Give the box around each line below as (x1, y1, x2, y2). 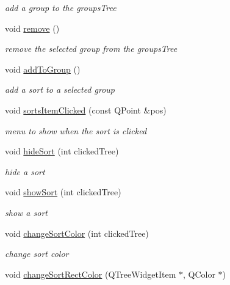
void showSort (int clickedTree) (5, 186, 121, 198)
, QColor (182, 267, 215, 280)
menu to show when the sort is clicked (5, 124, 147, 137)
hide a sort (5, 165, 45, 178)
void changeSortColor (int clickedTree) (5, 226, 149, 239)
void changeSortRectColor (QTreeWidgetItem (5, 267, 176, 280)
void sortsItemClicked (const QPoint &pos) (5, 103, 167, 116)
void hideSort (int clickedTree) (5, 145, 119, 157)
